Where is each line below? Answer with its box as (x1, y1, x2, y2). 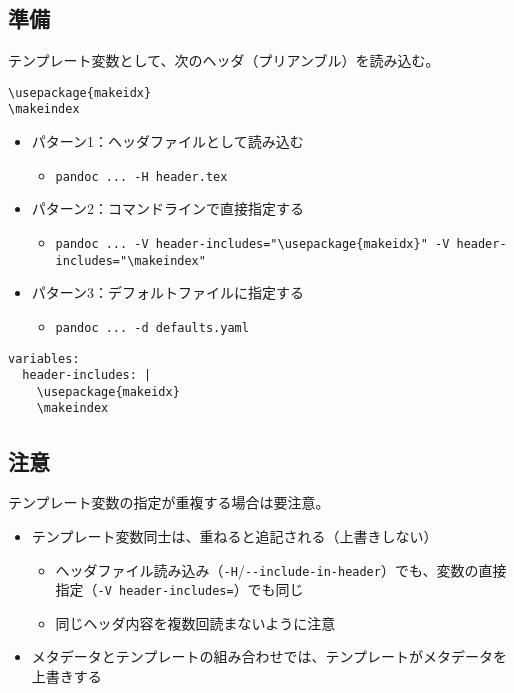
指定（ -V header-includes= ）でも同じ (55, 579, 304, 600)
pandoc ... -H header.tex (55, 169, 228, 184)
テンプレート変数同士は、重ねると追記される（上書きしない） (31, 525, 438, 546)
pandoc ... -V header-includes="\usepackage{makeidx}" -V (55, 236, 450, 251)
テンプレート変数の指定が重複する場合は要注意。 (8, 492, 330, 513)
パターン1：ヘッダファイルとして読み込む (31, 131, 304, 152)
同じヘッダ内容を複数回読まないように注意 (55, 612, 336, 633)
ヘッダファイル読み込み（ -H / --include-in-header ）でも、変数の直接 (55, 559, 507, 580)
